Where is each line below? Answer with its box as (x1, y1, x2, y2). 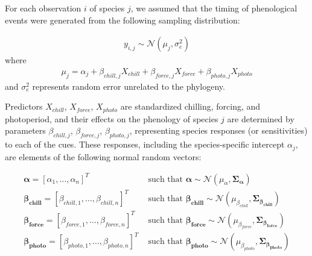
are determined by (227, 112, 294, 125)
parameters (5, 124, 46, 137)
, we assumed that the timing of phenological (130, 2, 298, 14)
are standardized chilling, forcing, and (120, 100, 261, 113)
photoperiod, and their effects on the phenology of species (5, 112, 218, 125)
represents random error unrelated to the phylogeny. (32, 80, 225, 92)
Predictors (5, 100, 43, 113)
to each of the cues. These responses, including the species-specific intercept (5, 138, 285, 151)
